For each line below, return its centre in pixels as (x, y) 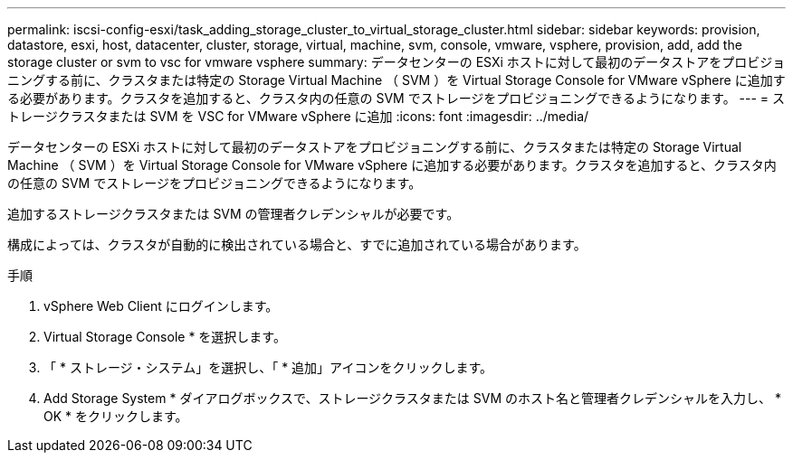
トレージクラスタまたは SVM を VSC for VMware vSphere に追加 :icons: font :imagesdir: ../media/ (298, 116)
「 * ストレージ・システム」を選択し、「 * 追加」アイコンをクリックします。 (268, 367)
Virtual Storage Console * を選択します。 (165, 337)
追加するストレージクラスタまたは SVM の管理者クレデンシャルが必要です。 (234, 214)
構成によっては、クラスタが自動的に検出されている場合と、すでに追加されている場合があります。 (297, 244)
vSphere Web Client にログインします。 (161, 306)
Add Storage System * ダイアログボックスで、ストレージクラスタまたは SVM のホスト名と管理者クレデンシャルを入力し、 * (412, 398)
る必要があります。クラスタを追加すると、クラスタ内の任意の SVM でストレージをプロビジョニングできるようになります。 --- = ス (396, 98)
